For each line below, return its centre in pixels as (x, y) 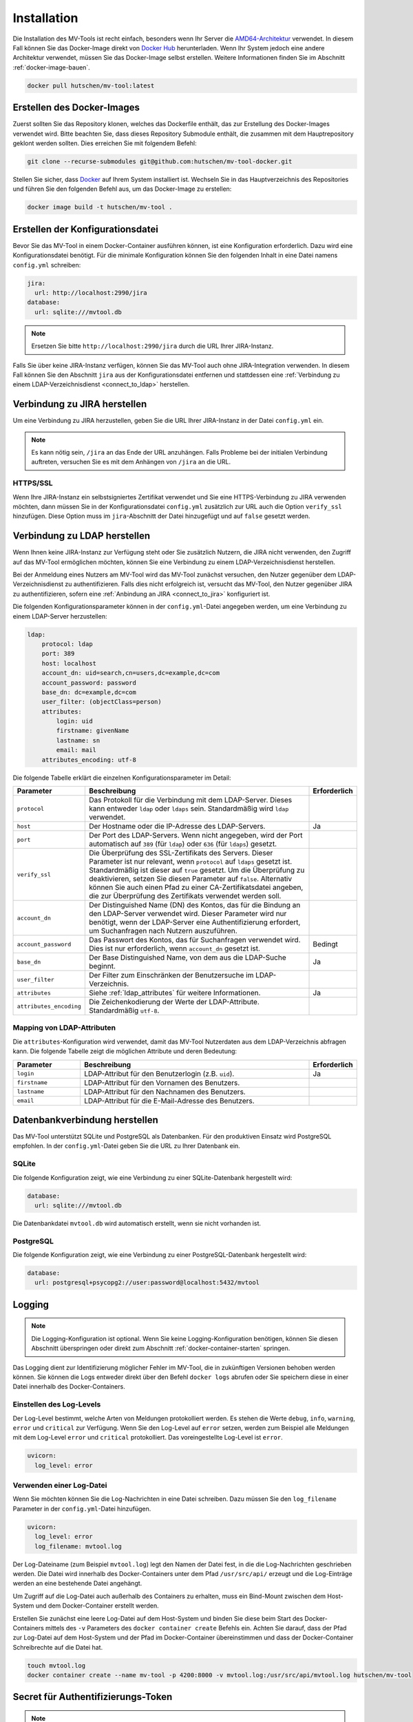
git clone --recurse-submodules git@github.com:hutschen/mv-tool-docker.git (160, 161)
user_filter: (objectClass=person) (102, 702)
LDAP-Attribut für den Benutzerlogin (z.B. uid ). (159, 1073)
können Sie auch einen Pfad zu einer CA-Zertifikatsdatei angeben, (196, 887)
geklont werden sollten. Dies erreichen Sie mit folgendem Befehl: (105, 143)
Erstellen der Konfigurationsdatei (85, 229)
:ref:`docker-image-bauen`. (52, 67)
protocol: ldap (67, 644)
